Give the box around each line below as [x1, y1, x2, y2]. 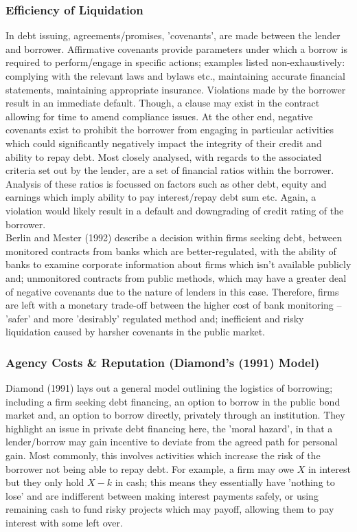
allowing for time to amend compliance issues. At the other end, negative [5, 109, 313, 123]
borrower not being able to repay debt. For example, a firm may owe [5, 461, 295, 476]
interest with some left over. [5, 516, 123, 530]
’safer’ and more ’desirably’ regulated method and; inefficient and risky [5, 311, 304, 325]
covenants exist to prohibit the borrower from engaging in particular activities [5, 122, 334, 137]
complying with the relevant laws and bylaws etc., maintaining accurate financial [5, 69, 345, 82]
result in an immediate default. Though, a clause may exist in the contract [5, 96, 320, 110]
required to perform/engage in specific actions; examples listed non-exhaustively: [5, 55, 345, 69]
